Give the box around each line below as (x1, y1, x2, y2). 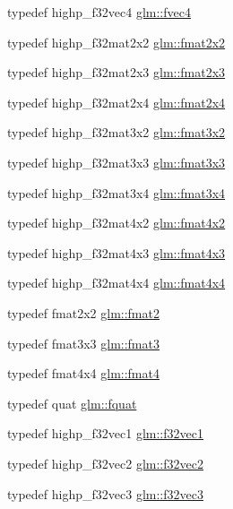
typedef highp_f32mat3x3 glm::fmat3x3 (7, 152, 226, 171)
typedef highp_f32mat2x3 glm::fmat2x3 (7, 63, 226, 82)
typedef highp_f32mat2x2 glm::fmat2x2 (7, 32, 226, 51)
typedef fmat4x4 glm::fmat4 (7, 364, 160, 383)
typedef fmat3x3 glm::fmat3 (7, 333, 160, 352)
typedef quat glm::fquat (7, 393, 137, 412)
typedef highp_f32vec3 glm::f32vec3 (7, 484, 203, 503)
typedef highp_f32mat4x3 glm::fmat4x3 (7, 243, 226, 262)
